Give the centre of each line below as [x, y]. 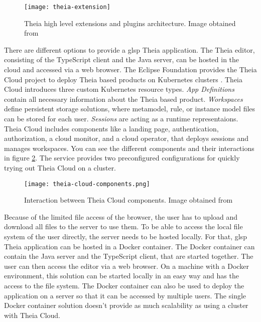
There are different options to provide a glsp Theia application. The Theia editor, [129, 49]
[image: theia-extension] [67, 7]
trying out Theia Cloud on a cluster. [60, 167]
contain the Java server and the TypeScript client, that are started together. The [129, 256]
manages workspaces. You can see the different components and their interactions [129, 148]
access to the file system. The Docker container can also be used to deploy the [124, 285]
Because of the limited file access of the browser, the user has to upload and [121, 216]
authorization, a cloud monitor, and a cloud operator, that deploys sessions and [126, 138]
